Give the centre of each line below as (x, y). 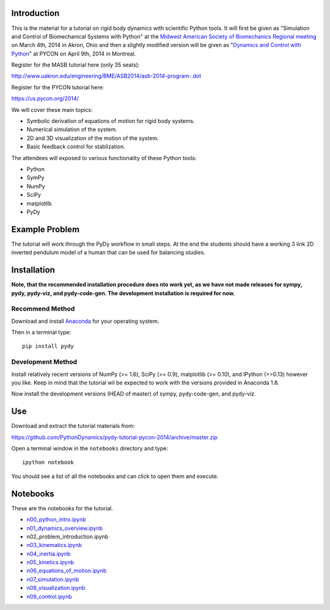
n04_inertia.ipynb (49, 554)
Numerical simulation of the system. (72, 130)
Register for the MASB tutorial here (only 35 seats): (75, 65)
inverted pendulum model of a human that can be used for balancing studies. (108, 252)
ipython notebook (48, 462)
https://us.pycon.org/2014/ (45, 98)
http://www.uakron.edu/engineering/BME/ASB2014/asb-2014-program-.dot (106, 76)
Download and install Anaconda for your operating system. (85, 321)
